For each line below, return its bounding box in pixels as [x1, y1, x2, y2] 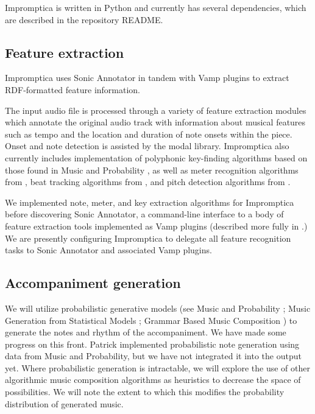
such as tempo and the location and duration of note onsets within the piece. [5, 127, 292, 140]
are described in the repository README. [5, 13, 163, 26]
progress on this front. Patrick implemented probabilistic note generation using [5, 337, 300, 350]
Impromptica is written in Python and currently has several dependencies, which [5, 1, 306, 13]
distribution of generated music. [5, 397, 124, 410]
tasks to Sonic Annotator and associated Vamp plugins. [5, 244, 212, 256]
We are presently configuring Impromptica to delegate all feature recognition [5, 231, 291, 244]
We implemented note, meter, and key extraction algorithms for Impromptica [5, 195, 294, 208]
